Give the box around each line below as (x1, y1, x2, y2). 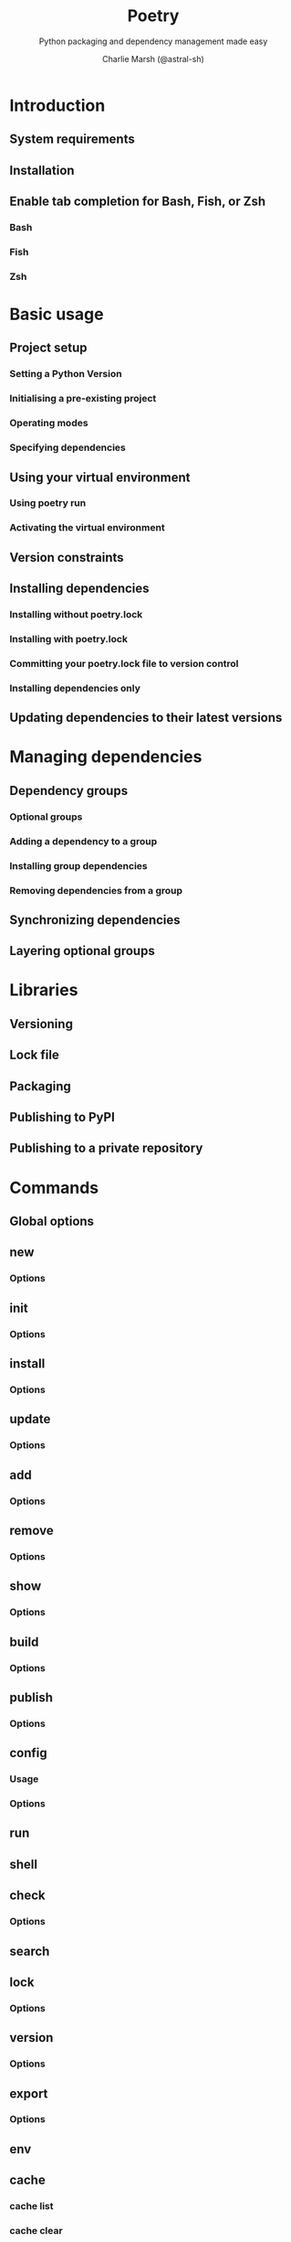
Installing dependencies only (9, 681, 141, 694)
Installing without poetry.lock (9, 608, 143, 621)
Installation (9, 162, 75, 178)
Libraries (9, 980, 78, 1001)
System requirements (9, 132, 135, 147)
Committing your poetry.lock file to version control (9, 657, 239, 670)
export (9, 2086, 48, 2101)
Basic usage (9, 304, 104, 325)
